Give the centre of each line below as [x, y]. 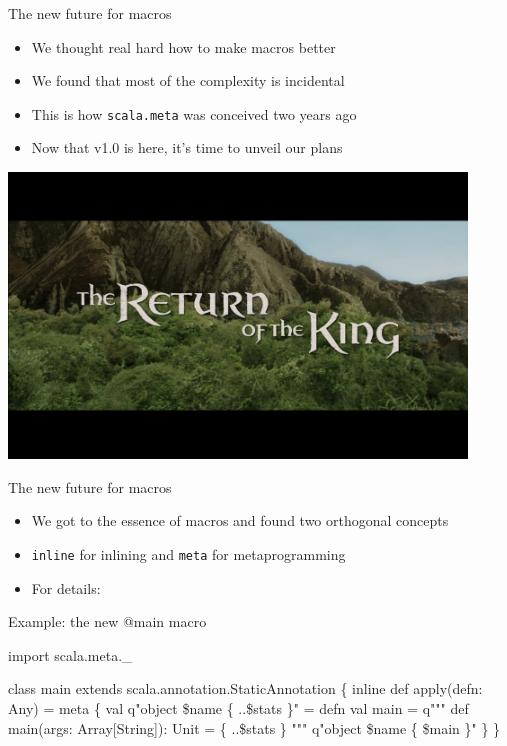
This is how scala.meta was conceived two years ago [194, 113]
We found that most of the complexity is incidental [188, 80]
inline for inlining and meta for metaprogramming [188, 554]
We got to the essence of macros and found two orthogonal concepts [240, 520]
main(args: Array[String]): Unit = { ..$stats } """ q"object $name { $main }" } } [254, 727]
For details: [66, 587]
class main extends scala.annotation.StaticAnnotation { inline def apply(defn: [245, 688]
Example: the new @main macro [107, 621]
